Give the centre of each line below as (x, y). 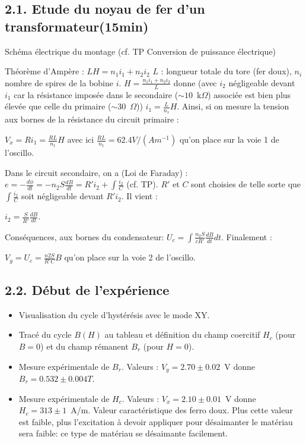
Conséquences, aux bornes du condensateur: (85, 236)
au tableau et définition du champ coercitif (182, 334)
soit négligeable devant (63, 196)
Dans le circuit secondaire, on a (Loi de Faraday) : (96, 172)
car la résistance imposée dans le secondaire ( (96, 94)
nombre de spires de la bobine (59, 82)
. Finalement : (247, 236)
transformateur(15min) (77, 26)
